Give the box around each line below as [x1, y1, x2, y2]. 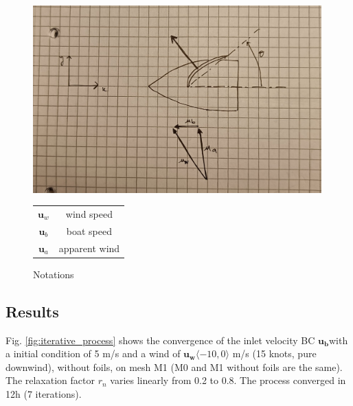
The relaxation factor [5, 373, 95, 387]
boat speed [66, 223, 113, 238]
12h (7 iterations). [5, 386, 82, 401]
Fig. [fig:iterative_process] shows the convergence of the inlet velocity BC [5, 332, 315, 347]
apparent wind [58, 240, 120, 255]
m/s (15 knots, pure [232, 346, 317, 361]
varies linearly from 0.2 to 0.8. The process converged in [110, 373, 346, 387]
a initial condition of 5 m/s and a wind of [5, 346, 181, 361]
